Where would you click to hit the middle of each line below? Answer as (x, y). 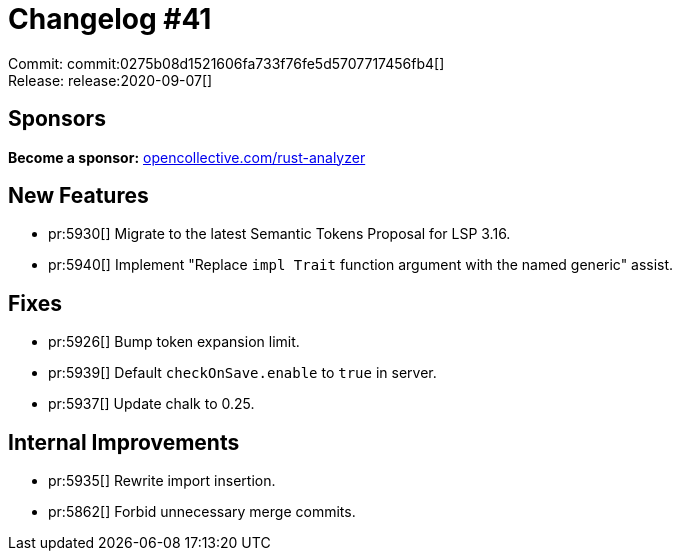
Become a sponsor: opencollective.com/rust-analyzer (187, 157)
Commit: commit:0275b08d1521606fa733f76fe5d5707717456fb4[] (226, 63)
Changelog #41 (110, 19)
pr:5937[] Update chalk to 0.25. (151, 404)
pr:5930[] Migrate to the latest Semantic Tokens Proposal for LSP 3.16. (279, 234)
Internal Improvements (124, 442)
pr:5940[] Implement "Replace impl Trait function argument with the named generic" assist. (361, 265)
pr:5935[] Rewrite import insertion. (162, 481)
